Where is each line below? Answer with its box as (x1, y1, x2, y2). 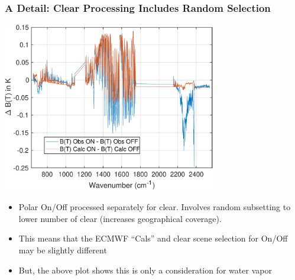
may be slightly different (18, 244, 107, 256)
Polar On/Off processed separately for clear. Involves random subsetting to (18, 201, 291, 213)
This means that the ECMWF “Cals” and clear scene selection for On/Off (18, 232, 288, 244)
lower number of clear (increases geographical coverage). (18, 212, 222, 224)
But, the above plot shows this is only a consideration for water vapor (18, 263, 272, 276)
